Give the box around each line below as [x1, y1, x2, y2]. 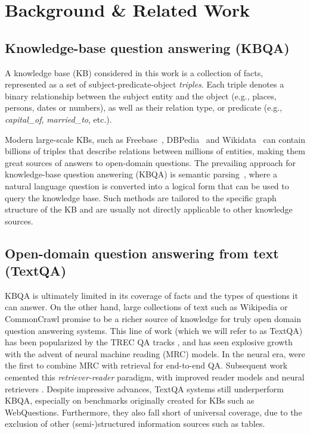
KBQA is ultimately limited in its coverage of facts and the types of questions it [5, 289, 298, 301]
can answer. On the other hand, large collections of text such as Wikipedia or [5, 301, 288, 313]
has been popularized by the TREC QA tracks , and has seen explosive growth [5, 336, 293, 348]
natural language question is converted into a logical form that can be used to [5, 179, 289, 192]
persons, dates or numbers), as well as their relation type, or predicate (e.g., [5, 101, 283, 114]
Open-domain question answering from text [5, 243, 279, 262]
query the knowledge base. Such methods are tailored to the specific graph [5, 191, 277, 204]
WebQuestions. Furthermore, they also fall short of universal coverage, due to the [5, 405, 302, 418]
